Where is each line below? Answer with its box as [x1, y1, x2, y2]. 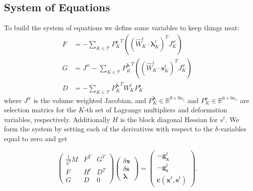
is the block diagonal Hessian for [120, 114, 218, 124]
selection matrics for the [4, 105, 76, 115]
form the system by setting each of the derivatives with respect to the [4, 124, 213, 134]
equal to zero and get [4, 133, 68, 144]
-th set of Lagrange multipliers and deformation [84, 105, 227, 115]
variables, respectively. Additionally [4, 114, 110, 124]
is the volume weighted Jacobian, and [33, 95, 146, 105]
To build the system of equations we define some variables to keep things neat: [4, 22, 240, 33]
